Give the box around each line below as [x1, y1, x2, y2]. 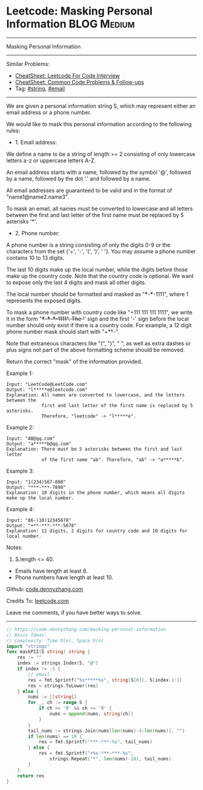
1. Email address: [14, 138, 57, 146]
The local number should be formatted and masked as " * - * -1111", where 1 [6, 290, 188, 297]
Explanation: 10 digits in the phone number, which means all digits [6, 490, 185, 496]
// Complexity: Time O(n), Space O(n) [6, 637, 104, 643]
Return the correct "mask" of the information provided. [6, 357, 143, 365]
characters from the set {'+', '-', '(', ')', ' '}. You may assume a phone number [6, 247, 196, 255]
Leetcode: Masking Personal [6, 4, 153, 18]
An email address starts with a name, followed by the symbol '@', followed [6, 168, 192, 176]
